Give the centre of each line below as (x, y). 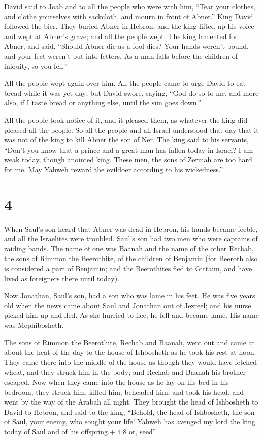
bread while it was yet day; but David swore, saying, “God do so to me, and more (131, 93)
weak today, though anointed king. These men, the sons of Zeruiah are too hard (128, 159)
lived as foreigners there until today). (62, 278)
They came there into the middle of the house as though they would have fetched (130, 362)
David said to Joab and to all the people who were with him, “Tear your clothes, (130, 6)
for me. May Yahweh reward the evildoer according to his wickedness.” (114, 169)
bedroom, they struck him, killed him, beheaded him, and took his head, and (124, 392)
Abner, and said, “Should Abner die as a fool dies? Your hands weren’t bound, (126, 46)
